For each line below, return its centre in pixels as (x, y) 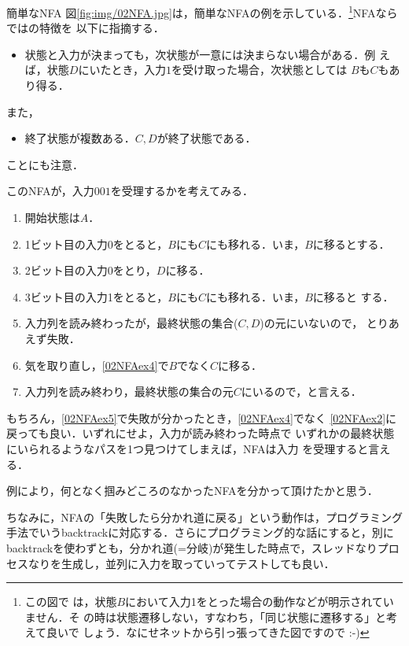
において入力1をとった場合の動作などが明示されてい (260, 602)
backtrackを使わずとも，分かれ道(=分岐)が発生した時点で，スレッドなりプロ (203, 547)
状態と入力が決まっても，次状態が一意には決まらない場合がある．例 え (207, 54)
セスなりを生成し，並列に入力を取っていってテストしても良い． (171, 563)
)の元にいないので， (311, 323)
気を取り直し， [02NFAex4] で (97, 365)
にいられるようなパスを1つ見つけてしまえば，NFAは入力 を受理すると (188, 448)
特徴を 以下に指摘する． (101, 28)
